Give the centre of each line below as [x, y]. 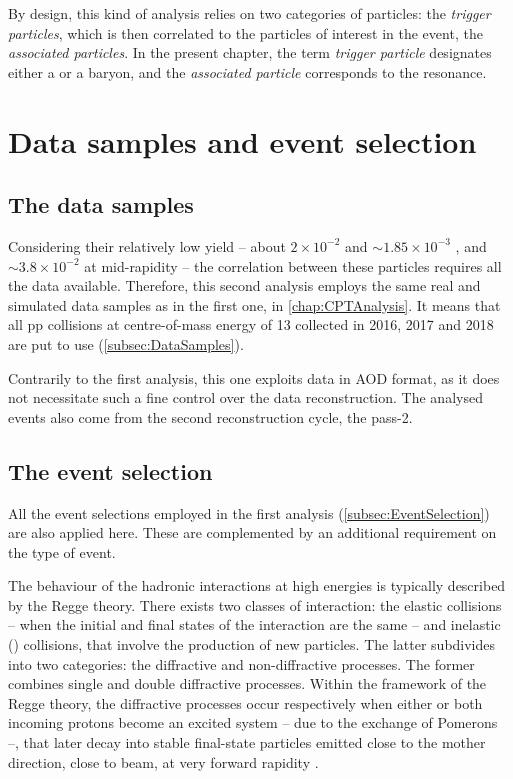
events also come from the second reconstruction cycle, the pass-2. [210, 416]
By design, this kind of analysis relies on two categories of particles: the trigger [249, 13]
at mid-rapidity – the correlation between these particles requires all [293, 265]
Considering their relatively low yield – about [147, 245]
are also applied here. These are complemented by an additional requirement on [252, 532]
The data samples [101, 204]
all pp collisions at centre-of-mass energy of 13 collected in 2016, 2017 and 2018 [251, 324]
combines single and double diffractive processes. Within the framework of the [247, 683]
